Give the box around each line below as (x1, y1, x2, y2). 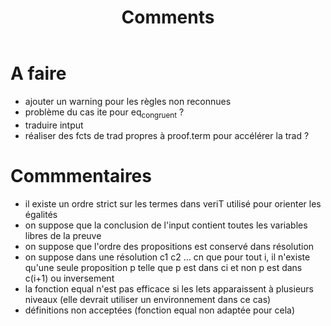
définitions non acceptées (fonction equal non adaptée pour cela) (24, 304, 296, 316)
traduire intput (24, 119, 84, 131)
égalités (24, 208, 58, 220)
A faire (10, 62, 67, 85)
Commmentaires (10, 164, 152, 187)
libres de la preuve (24, 229, 102, 241)
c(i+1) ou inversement (24, 272, 115, 284)
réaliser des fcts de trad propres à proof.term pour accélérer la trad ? (24, 129, 310, 141)
